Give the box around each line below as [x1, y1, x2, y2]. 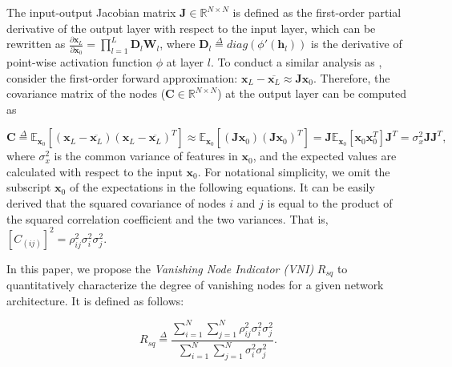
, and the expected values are [252, 147, 397, 164]
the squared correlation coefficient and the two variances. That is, [6, 210, 329, 227]
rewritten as [6, 35, 66, 52]
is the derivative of [311, 35, 402, 52]
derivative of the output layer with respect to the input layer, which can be [6, 19, 376, 36]
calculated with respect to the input [6, 163, 183, 179]
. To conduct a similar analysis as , [210, 53, 382, 70]
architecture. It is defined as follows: [6, 292, 184, 309]
